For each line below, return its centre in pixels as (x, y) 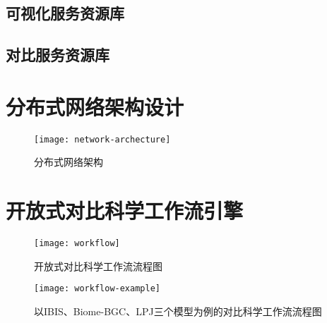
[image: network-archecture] (102, 139)
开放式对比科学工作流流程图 (98, 266)
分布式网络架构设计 (95, 106)
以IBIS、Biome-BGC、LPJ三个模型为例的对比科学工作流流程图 (178, 311)
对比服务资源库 (58, 55)
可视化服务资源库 (65, 13)
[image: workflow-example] (97, 289)
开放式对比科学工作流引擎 (125, 211)
